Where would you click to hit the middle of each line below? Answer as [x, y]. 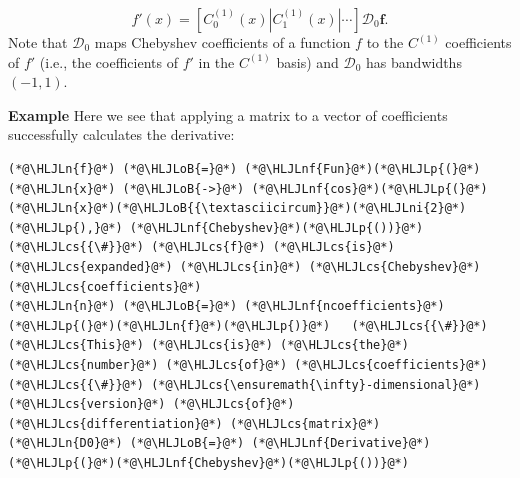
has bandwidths [414, 61]
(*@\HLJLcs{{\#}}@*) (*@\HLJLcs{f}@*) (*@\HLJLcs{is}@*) [201, 247]
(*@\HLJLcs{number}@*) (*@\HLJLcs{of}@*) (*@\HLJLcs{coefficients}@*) [248, 364]
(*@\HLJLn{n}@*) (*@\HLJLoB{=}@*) [123, 306]
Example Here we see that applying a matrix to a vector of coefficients [228, 114]
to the [385, 42]
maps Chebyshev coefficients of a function [222, 42]
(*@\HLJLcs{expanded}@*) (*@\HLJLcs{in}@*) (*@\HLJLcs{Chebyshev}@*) [244, 266]
